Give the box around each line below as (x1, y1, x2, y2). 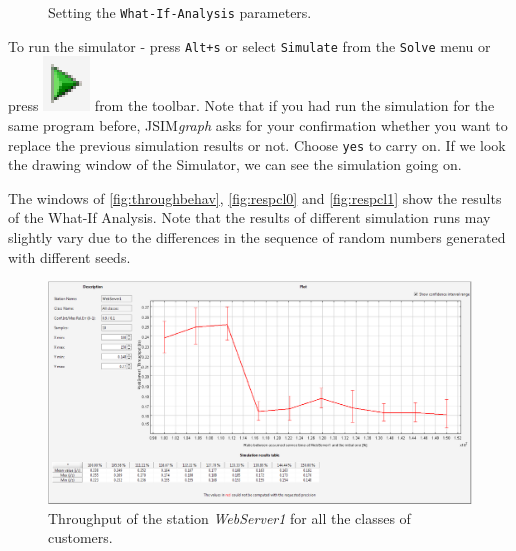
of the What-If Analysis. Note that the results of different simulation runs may (8, 207, 491, 228)
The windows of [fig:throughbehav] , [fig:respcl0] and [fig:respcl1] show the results (8, 187, 502, 208)
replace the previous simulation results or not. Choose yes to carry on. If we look (8, 134, 506, 155)
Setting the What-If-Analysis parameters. (48, 2, 312, 22)
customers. (48, 527, 113, 548)
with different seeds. (8, 246, 131, 267)
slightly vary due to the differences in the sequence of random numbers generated (8, 226, 506, 247)
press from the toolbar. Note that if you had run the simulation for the (8, 95, 495, 116)
